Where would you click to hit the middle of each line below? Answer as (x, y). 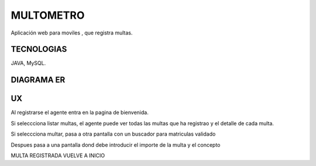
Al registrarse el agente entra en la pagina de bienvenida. (80, 113)
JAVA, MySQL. (28, 63)
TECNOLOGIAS (39, 49)
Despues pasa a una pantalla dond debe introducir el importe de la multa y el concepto (116, 145)
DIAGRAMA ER (38, 80)
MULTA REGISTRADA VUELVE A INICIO (58, 155)
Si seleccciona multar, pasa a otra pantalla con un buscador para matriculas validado (113, 134)
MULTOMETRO (48, 15)
